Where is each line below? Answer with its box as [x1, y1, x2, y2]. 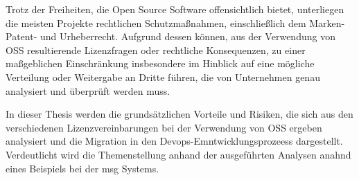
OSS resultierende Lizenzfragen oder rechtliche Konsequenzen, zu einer [6, 42, 306, 57]
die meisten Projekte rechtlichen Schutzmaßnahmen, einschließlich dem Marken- [6, 15, 345, 30]
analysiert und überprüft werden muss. [6, 83, 170, 98]
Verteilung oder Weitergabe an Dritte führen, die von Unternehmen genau [6, 69, 320, 84]
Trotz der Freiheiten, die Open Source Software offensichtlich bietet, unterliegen [6, 2, 344, 16]
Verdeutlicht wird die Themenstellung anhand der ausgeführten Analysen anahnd [6, 147, 351, 161]
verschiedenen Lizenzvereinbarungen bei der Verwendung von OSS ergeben [6, 120, 322, 134]
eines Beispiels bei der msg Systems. [6, 161, 159, 175]
